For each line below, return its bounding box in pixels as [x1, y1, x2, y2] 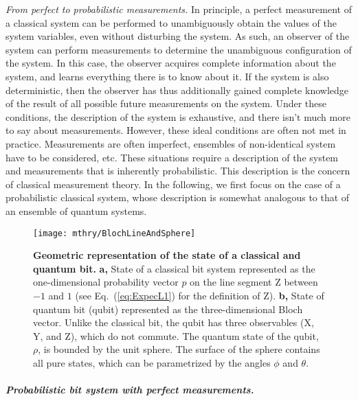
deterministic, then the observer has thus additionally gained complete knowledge [5, 82, 348, 97]
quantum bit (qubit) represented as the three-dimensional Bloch [33, 301, 303, 316]
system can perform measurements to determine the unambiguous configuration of [5, 42, 352, 56]
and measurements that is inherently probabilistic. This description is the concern [5, 163, 350, 178]
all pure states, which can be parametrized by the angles [33, 355, 271, 369]
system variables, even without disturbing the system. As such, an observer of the [5, 29, 350, 43]
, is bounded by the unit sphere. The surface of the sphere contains [38, 342, 320, 356]
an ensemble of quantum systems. [5, 203, 147, 218]
